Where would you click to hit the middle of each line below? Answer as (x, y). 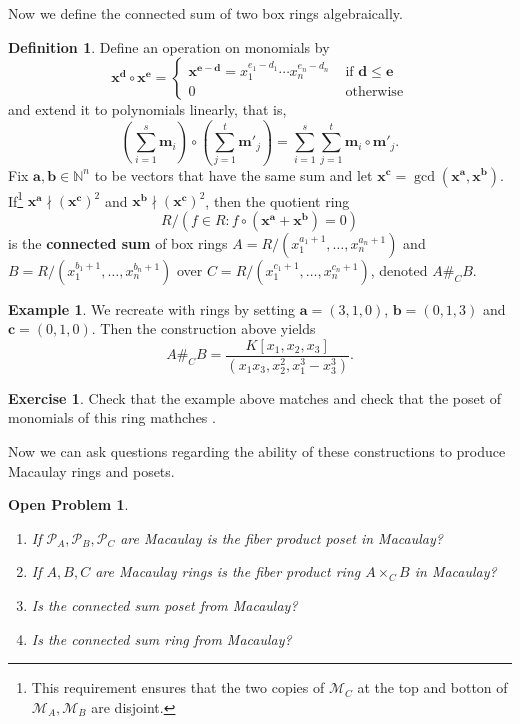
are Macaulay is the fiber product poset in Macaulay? (281, 537)
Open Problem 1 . (68, 504)
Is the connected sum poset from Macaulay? (164, 605)
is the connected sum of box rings (118, 242)
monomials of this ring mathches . (112, 417)
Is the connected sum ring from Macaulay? (161, 638)
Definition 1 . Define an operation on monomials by (169, 46)
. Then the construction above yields (203, 328)
